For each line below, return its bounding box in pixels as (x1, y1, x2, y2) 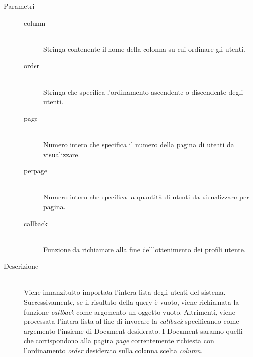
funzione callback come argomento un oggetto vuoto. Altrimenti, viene (24, 306, 235, 317)
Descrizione (4, 261, 38, 271)
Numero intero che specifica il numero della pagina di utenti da (43, 139, 234, 149)
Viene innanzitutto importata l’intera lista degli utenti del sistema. (24, 287, 226, 297)
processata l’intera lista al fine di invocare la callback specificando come (24, 316, 239, 326)
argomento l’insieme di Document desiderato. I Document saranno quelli (24, 325, 243, 336)
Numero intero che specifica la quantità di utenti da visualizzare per (43, 192, 249, 202)
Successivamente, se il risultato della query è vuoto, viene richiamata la (24, 297, 239, 307)
